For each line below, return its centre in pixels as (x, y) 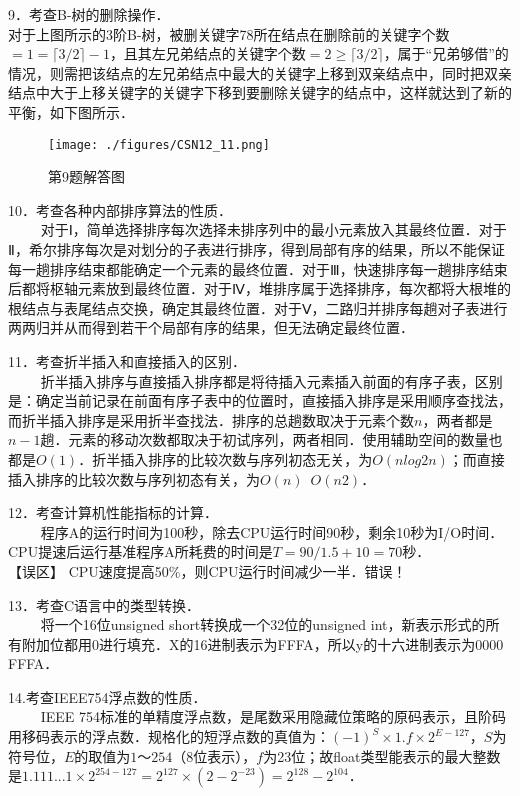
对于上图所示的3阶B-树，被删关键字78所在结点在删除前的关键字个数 (229, 33)
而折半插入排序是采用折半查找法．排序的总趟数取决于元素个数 (211, 419)
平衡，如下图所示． (71, 111)
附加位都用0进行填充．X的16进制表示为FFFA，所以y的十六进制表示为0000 (262, 643)
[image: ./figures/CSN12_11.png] (159, 144)
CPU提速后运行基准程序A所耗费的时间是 (140, 551)
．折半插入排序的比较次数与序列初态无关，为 (225, 458)
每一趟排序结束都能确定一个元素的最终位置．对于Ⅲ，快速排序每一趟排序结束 (258, 268)
